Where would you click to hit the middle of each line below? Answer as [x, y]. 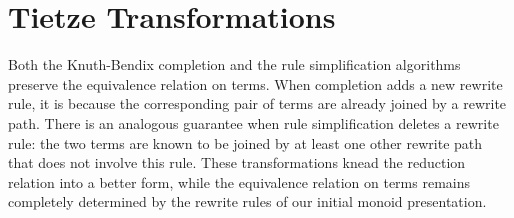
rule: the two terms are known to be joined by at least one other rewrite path [245, 142]
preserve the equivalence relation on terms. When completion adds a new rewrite [255, 83]
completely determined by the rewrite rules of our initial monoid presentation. [247, 201]
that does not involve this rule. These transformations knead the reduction [237, 162]
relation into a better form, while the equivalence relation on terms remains [239, 181]
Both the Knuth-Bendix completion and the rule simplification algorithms [234, 64]
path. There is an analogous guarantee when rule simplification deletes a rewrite [253, 122]
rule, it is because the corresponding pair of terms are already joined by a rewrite [257, 103]
